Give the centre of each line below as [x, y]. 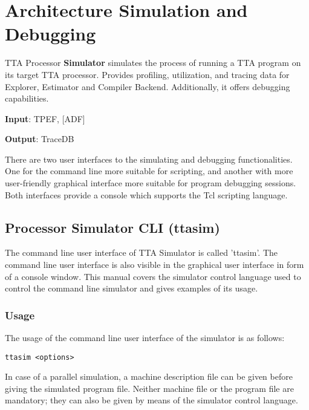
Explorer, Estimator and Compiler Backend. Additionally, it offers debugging [148, 86]
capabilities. [27, 98]
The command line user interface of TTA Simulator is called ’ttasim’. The [141, 252]
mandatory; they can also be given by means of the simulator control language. [151, 400]
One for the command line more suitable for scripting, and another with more [149, 171]
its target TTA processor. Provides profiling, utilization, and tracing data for [147, 74]
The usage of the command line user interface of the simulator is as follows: [145, 338]
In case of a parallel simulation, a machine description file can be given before [149, 376]
